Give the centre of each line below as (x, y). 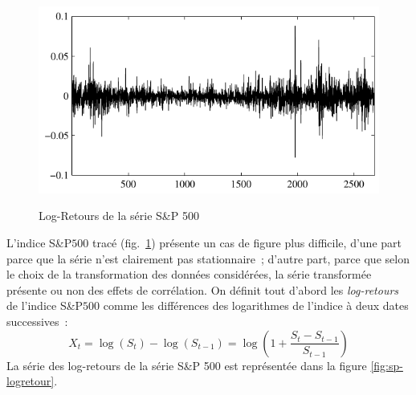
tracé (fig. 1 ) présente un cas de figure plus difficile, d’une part (247, 243)
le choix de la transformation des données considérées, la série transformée (189, 274)
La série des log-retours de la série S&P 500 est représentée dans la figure (187, 365)
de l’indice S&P (45, 305)
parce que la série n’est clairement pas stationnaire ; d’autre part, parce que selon (208, 258)
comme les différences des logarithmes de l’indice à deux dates (256, 305)
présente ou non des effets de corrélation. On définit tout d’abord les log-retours (203, 289)
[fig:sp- (387, 365)
